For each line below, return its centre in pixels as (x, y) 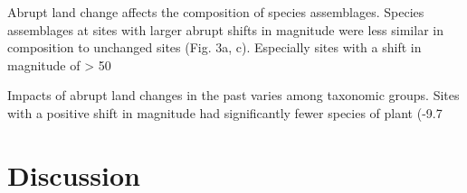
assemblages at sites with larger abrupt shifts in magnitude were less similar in (225, 29)
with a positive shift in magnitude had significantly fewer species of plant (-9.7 (225, 112)
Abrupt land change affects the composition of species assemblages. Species (216, 12)
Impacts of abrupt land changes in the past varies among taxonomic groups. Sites (233, 95)
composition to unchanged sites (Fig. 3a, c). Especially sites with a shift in (214, 47)
